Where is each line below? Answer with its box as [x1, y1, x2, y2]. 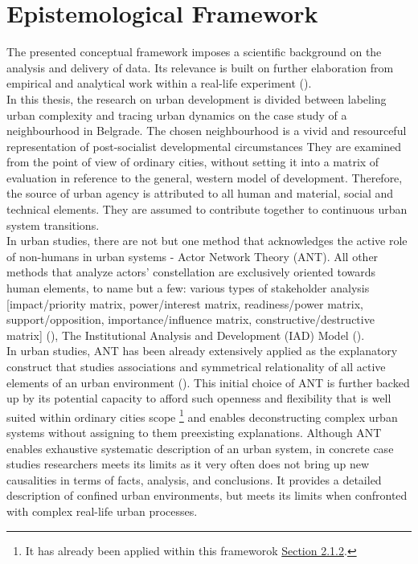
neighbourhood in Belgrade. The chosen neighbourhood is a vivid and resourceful [6, 122, 407, 139]
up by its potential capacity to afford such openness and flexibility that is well [6, 390, 391, 407]
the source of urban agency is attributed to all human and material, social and [6, 185, 394, 202]
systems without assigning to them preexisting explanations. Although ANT [6, 424, 382, 441]
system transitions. [6, 216, 100, 233]
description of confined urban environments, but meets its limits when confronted [6, 487, 408, 504]
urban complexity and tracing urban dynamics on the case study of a [6, 106, 347, 123]
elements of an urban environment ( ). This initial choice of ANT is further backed [6, 374, 410, 390]
